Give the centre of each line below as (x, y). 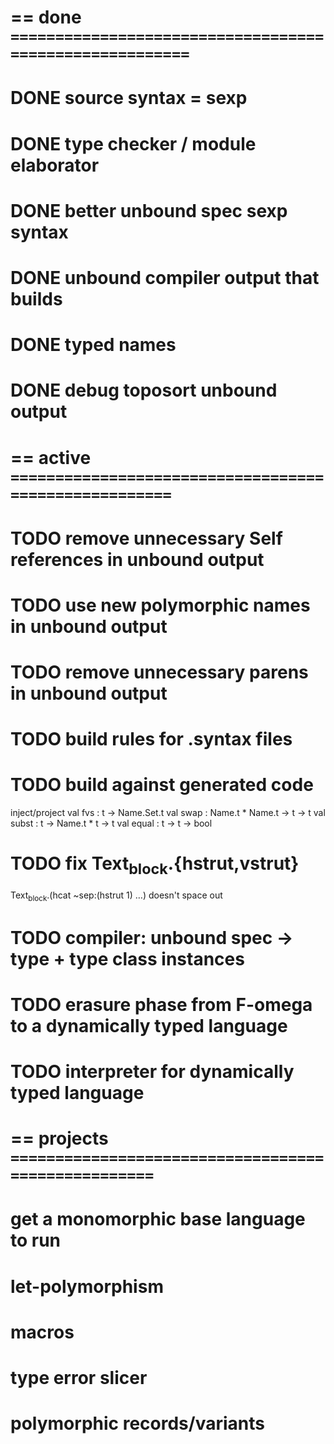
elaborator (55, 165)
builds (36, 298)
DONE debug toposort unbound (144, 390)
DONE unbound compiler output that (165, 277)
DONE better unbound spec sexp (149, 210)
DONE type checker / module (133, 143)
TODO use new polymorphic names (160, 605)
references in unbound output (137, 559)
